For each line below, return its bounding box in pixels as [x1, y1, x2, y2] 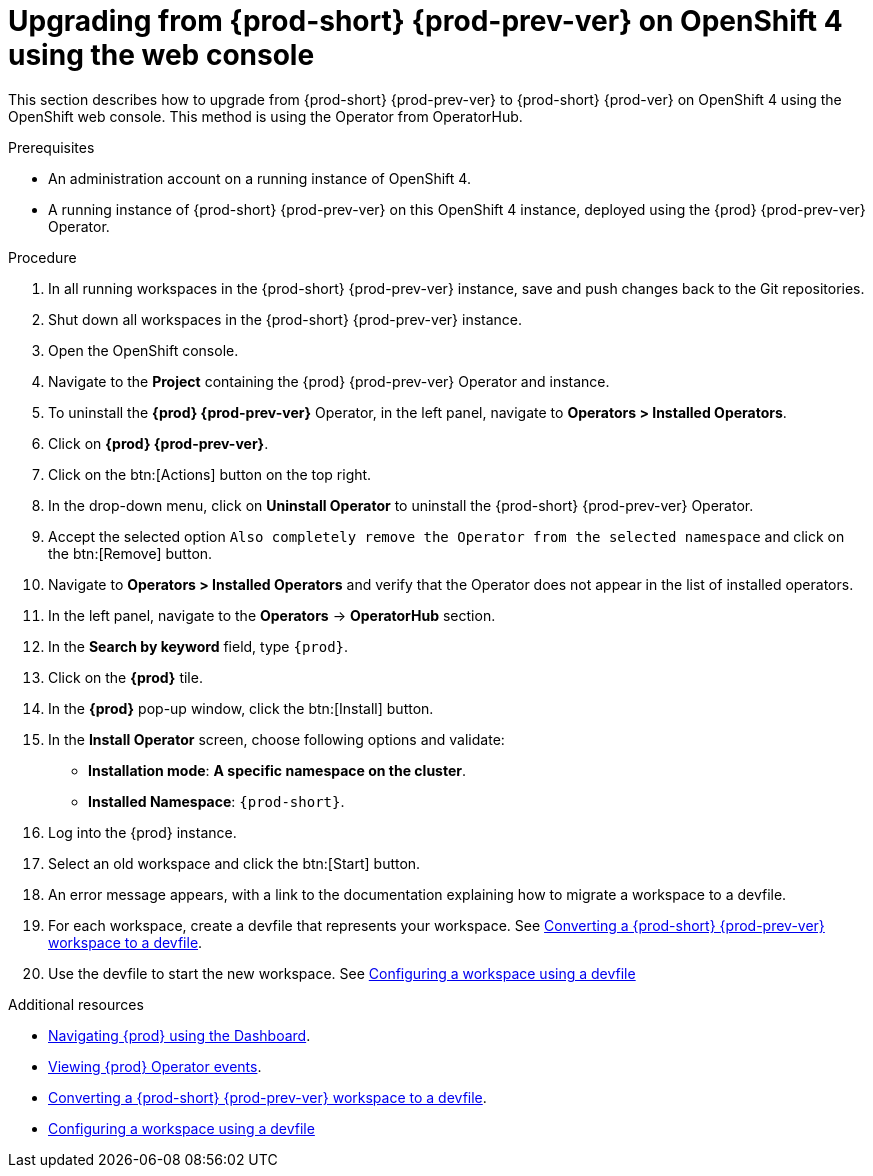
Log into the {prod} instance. [48, 823, 237, 841]
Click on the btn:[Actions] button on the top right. [48, 465, 372, 483]
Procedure [8, 248, 77, 266]
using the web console [8, 38, 315, 72]
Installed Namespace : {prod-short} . [88, 792, 345, 810]
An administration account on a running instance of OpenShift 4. [48, 169, 471, 187]
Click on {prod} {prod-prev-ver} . [48, 434, 269, 452]
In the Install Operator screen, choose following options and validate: [48, 730, 505, 748]
